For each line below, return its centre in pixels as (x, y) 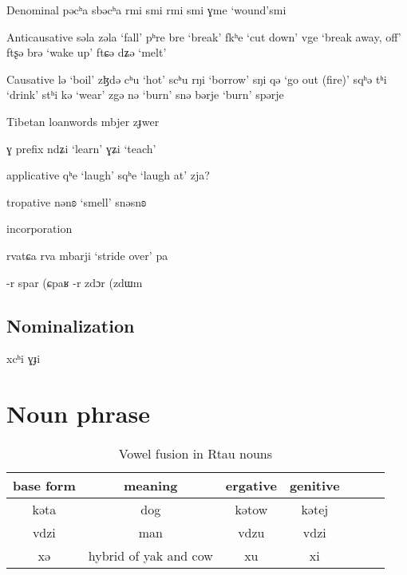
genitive (314, 486)
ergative (251, 486)
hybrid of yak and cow (150, 556)
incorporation (40, 228)
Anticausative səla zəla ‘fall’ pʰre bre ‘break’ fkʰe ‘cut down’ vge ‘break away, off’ (204, 36)
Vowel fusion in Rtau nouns (196, 454)
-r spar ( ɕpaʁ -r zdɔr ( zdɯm (75, 282)
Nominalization (71, 325)
